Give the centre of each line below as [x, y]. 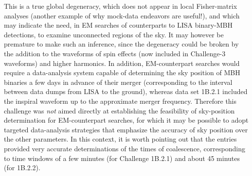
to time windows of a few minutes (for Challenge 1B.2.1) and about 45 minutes [122, 158]
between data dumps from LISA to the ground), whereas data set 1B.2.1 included [126, 91]
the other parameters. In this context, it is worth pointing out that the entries [120, 139]
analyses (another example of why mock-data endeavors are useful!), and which [122, 15]
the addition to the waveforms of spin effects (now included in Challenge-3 [115, 53]
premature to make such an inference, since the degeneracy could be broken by [121, 44]
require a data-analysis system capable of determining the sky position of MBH [122, 72]
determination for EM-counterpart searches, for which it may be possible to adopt [126, 120]
